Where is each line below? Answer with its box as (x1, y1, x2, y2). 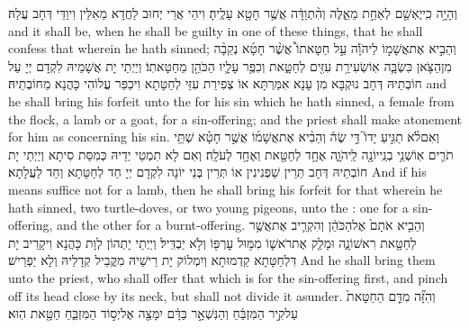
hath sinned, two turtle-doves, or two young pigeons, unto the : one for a (8, 197, 409, 216)
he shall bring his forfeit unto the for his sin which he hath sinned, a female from (8, 91, 455, 110)
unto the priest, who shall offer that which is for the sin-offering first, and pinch (8, 268, 448, 287)
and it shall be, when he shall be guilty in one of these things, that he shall (8, 21, 423, 40)
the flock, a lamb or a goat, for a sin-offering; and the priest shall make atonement (8, 109, 462, 128)
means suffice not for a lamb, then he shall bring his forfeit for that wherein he (8, 179, 443, 198)
